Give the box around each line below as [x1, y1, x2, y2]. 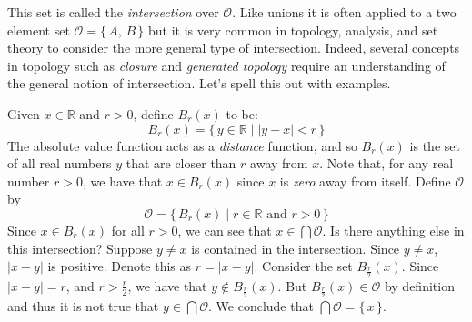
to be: [226, 104, 258, 123]
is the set [409, 136, 460, 155]
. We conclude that [208, 296, 314, 315]
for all [111, 220, 145, 239]
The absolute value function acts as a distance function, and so [7, 136, 357, 155]
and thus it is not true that [7, 296, 159, 315]
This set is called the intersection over [7, 3, 219, 21]
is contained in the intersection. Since [191, 238, 400, 257]
